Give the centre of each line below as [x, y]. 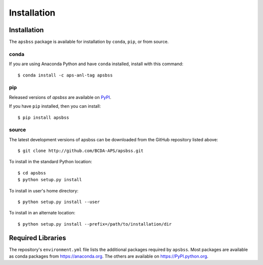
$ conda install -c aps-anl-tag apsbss [65, 75]
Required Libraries [38, 238]
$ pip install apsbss [43, 117]
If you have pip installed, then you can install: [55, 106]
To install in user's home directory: [44, 190]
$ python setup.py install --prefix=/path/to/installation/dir [95, 224]
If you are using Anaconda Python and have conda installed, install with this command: [96, 64]
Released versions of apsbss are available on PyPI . [60, 97]
